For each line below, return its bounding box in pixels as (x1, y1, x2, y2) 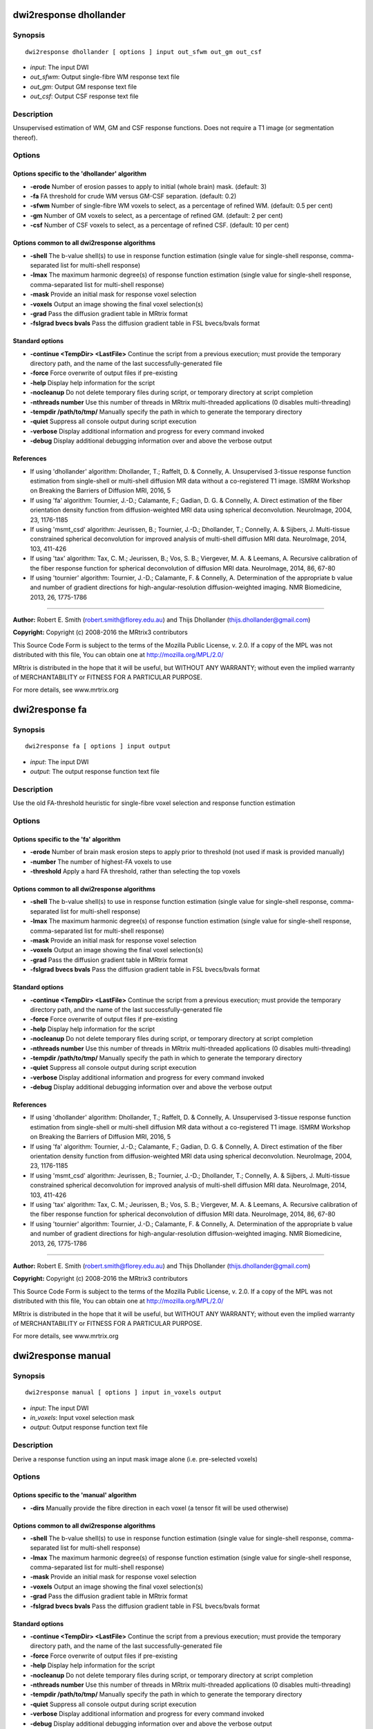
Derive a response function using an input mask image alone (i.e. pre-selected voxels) (12, 1454, 258, 1463)
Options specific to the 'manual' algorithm (12, 1491, 137, 1499)
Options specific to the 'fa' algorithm (12, 835, 121, 843)
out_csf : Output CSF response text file (30, 92, 139, 100)
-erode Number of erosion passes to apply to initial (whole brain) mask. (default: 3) (30, 182, 267, 190)
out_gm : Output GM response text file (30, 82, 137, 91)
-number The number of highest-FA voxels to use (30, 858, 172, 866)
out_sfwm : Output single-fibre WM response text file (30, 73, 180, 81)
